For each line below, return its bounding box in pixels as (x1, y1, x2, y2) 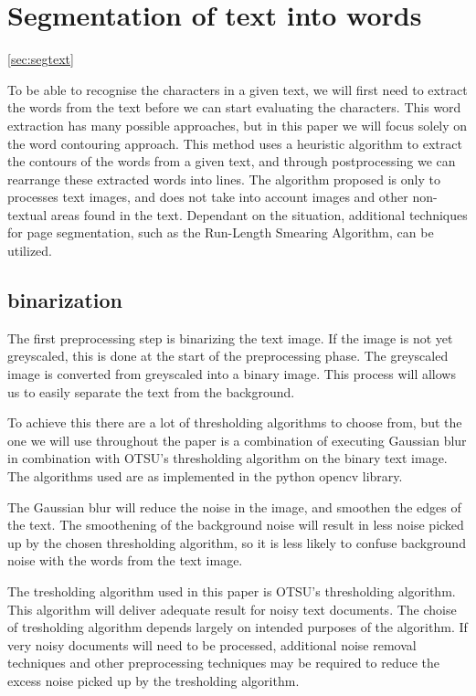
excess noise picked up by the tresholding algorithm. (7, 670, 300, 690)
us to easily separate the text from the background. (7, 382, 295, 401)
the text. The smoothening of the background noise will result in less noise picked (7, 515, 464, 534)
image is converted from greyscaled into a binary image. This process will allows (7, 364, 456, 384)
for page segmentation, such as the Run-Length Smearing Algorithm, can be (7, 223, 434, 242)
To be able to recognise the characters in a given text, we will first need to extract (7, 79, 468, 99)
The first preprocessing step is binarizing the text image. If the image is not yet (7, 328, 453, 347)
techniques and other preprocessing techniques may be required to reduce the (7, 653, 440, 672)
